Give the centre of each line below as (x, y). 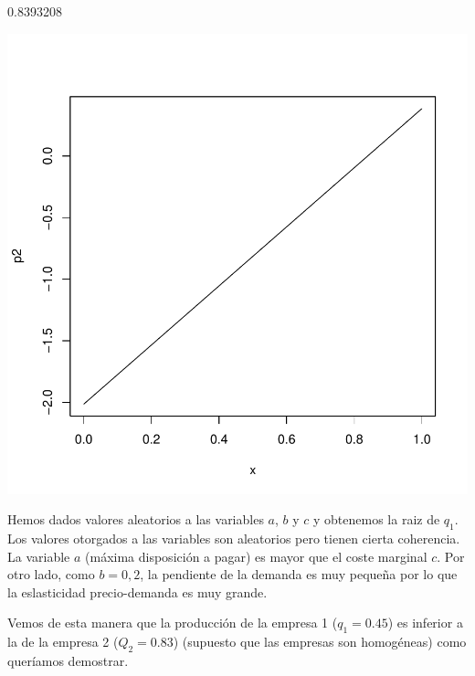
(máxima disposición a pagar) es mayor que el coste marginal (256, 556)
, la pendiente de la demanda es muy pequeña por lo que (299, 574)
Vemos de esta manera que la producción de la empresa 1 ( (173, 623)
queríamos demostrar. (68, 660)
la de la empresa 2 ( (63, 642)
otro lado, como (51, 574)
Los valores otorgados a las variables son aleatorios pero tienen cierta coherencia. (234, 538)
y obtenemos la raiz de (377, 519)
